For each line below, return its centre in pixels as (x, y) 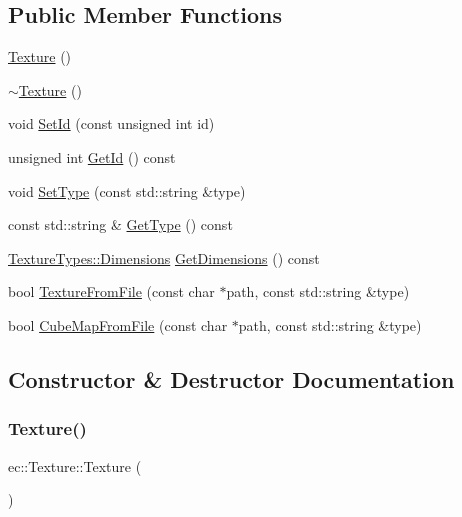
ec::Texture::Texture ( (75, 465)
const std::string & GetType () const (120, 224)
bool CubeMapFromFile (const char (118, 324)
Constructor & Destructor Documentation (231, 378)
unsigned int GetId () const (92, 156)
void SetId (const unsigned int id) (111, 123)
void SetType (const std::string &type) (127, 190)
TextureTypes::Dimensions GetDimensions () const (164, 257)
